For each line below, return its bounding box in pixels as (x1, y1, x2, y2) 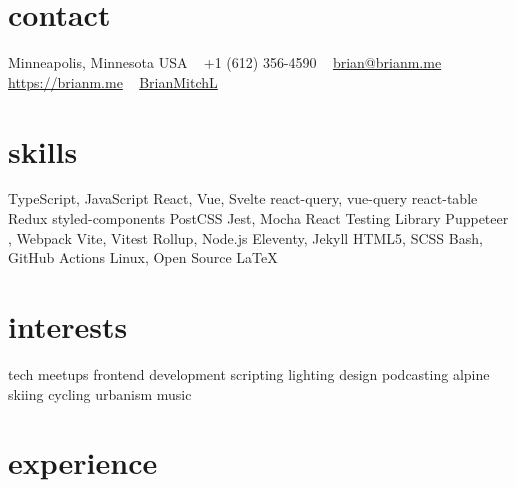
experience (8, 442, 158, 483)
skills (8, 130, 78, 171)
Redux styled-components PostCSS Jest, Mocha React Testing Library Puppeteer (8, 208, 509, 229)
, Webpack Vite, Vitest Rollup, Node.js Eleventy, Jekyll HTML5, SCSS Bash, (8, 227, 483, 248)
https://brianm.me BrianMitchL (8, 71, 218, 92)
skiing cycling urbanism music (8, 383, 192, 404)
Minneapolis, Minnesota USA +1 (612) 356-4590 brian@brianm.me (8, 52, 442, 73)
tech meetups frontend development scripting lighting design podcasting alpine (8, 363, 490, 384)
